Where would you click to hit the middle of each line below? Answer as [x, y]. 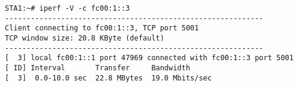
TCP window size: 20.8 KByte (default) [85, 38]
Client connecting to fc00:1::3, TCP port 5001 [102, 28]
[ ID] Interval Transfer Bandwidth [98, 68]
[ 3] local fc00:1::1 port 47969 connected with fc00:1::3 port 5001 [149, 58]
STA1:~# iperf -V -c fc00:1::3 [67, 8]
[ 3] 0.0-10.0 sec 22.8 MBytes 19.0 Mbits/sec [108, 78]
